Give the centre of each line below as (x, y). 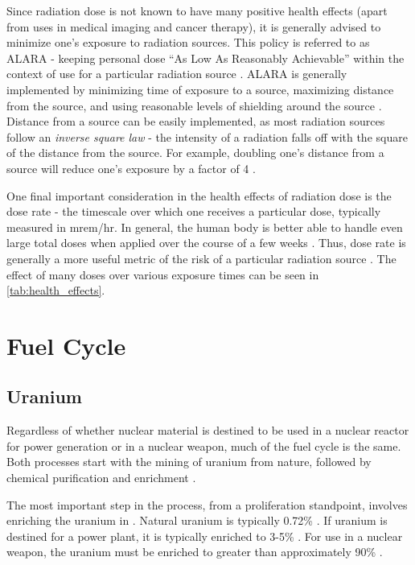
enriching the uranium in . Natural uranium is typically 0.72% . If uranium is (197, 520)
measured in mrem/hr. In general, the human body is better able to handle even (205, 227)
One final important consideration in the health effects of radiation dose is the (199, 195)
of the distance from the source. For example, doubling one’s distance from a (195, 153)
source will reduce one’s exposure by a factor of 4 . (131, 168)
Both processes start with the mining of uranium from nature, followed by (189, 462)
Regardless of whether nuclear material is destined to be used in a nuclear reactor (208, 430)
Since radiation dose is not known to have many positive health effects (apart (197, 10)
